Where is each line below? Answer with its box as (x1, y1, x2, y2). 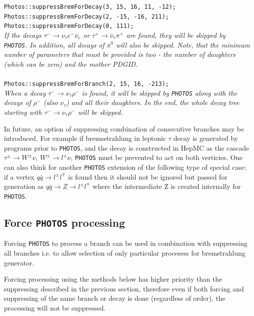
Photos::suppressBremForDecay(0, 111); (4, 23, 134, 30)
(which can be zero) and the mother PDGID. (4, 58, 138, 69)
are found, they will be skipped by (126, 29, 226, 40)
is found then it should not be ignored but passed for (68, 171, 228, 182)
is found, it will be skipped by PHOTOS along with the (82, 87, 237, 98)
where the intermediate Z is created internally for (93, 181, 241, 191)
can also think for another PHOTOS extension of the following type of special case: (4, 162, 247, 172)
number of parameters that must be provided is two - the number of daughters (4, 49, 236, 59)
